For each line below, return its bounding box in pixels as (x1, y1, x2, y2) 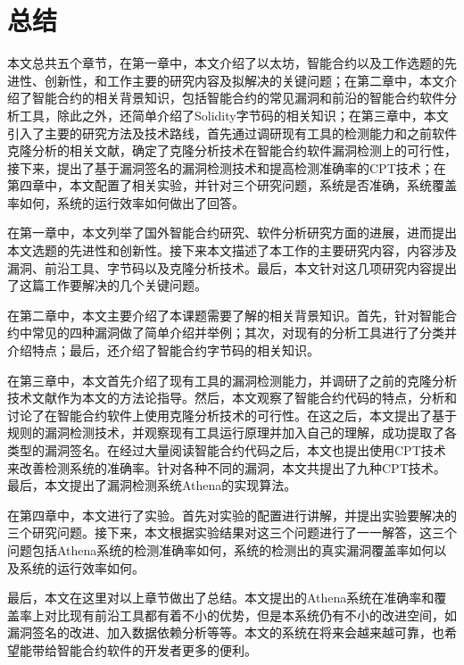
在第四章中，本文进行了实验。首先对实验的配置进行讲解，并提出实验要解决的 (7, 505, 457, 524)
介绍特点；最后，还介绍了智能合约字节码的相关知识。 (7, 341, 319, 360)
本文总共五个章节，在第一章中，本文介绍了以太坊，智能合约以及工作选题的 (7, 54, 444, 72)
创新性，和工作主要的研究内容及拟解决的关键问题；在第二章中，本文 (44, 71, 444, 89)
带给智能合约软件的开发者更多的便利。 (31, 640, 257, 659)
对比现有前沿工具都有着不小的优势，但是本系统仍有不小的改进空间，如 (44, 605, 457, 624)
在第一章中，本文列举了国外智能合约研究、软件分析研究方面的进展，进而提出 (7, 223, 457, 242)
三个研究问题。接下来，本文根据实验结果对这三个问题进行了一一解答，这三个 (7, 523, 457, 542)
